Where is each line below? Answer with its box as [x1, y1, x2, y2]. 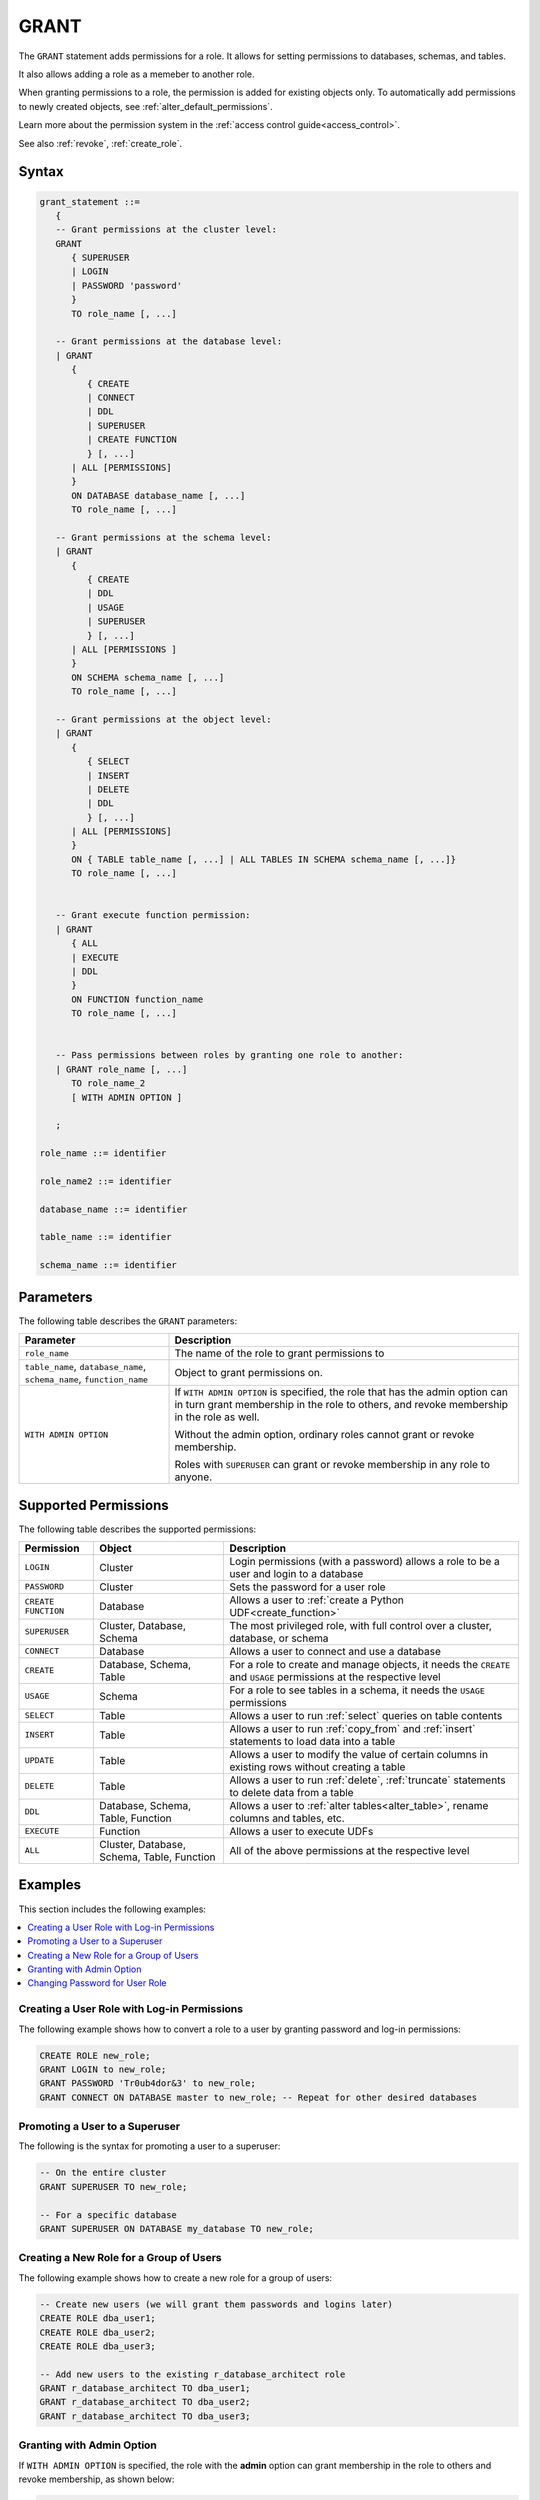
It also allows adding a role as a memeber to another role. [18, 68, 255, 80]
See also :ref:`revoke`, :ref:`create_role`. [18, 137, 183, 149]
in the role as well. [174, 1410, 260, 1424]
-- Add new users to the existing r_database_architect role [39, 2368, 346, 2380]
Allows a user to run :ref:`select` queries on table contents [229, 1708, 503, 1722]
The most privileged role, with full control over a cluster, [229, 1618, 492, 1632]
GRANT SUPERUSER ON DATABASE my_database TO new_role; [39, 2223, 314, 2235]
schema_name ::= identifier [39, 1260, 177, 1271]
